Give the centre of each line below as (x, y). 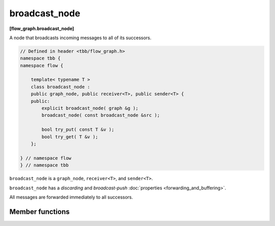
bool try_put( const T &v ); (78, 130)
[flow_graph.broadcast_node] (42, 29)
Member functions (39, 211)
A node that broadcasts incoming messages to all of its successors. (80, 38)
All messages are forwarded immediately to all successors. (71, 197)
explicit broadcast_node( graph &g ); (90, 108)
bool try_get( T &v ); (70, 137)
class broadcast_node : (60, 87)
